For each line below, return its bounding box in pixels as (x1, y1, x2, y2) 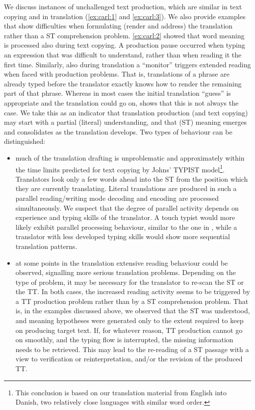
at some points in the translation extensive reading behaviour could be (15, 257, 228, 268)
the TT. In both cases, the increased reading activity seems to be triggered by (15, 286, 250, 297)
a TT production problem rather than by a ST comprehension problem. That (15, 296, 249, 306)
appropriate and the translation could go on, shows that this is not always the (4, 97, 239, 108)
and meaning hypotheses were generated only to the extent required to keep (15, 315, 244, 326)
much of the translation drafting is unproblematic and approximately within (15, 152, 245, 163)
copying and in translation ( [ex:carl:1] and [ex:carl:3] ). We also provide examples (4, 11, 246, 21)
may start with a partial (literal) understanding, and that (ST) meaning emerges (4, 117, 247, 127)
